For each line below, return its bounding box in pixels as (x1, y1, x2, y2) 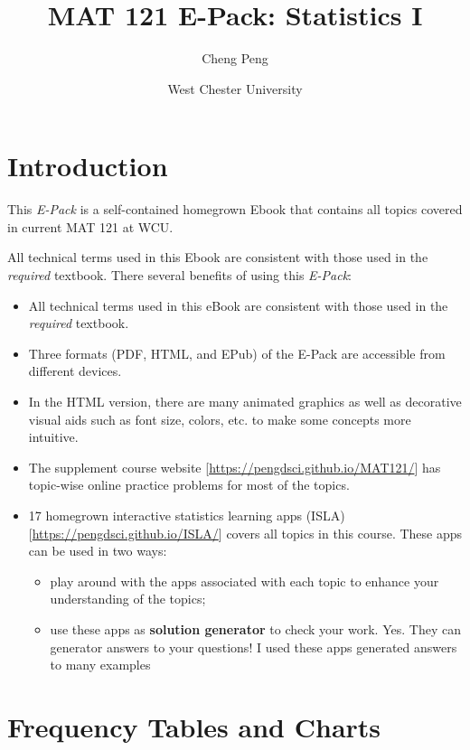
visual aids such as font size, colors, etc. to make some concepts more (28, 409, 411, 428)
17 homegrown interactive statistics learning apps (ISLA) (28, 505, 345, 524)
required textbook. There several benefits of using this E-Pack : (7, 266, 352, 285)
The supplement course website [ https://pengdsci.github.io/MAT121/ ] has (28, 457, 441, 476)
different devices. (28, 361, 122, 380)
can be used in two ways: (28, 541, 167, 560)
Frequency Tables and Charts (7, 708, 381, 745)
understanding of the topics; (50, 589, 206, 608)
